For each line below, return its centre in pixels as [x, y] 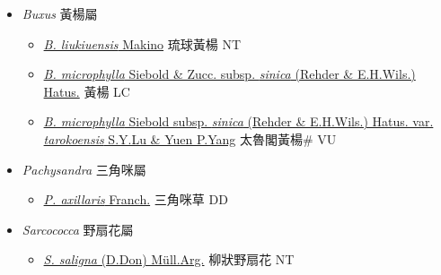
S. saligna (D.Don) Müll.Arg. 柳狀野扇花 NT [169, 259]
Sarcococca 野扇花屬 [78, 229]
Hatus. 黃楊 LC [87, 91]
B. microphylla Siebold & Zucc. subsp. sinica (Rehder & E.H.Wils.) [229, 74]
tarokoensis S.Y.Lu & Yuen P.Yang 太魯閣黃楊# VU [190, 138]
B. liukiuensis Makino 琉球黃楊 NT [142, 43]
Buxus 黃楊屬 [60, 13]
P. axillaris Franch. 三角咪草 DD [136, 199]
